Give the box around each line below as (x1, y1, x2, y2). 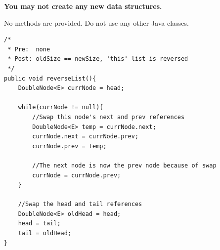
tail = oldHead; (18, 230, 72, 237)
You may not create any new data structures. (4, 1, 162, 11)
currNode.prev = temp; (32, 142, 107, 150)
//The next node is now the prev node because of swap (32, 162, 217, 169)
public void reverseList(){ (4, 75, 96, 82)
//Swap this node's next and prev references (32, 113, 185, 121)
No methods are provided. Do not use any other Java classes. (4, 17, 189, 28)
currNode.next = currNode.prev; (32, 133, 139, 140)
